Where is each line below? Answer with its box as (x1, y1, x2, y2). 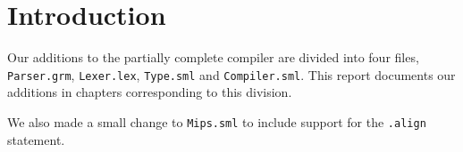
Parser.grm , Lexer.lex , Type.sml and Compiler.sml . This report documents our (7, 65, 456, 84)
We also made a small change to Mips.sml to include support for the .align (7, 112, 426, 131)
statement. (7, 130, 65, 148)
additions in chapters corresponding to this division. (7, 83, 292, 101)
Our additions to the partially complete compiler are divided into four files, (7, 48, 419, 67)
